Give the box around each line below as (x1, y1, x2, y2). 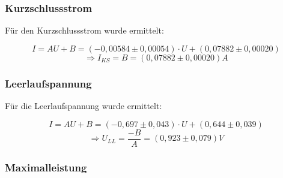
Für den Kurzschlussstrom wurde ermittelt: (5, 24, 164, 37)
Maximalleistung (5, 159, 87, 174)
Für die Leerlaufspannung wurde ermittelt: (5, 99, 162, 112)
